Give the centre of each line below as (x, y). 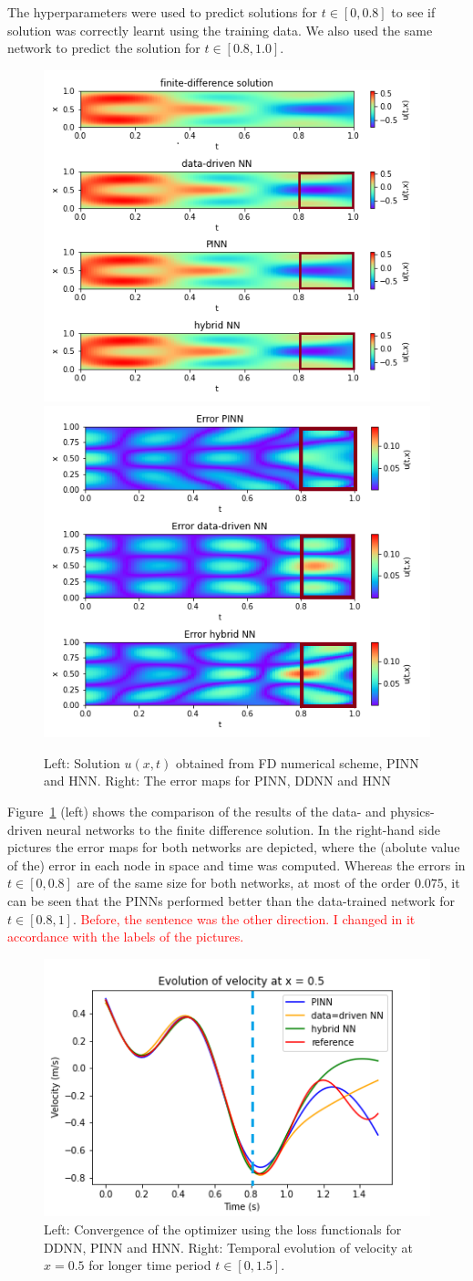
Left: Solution (82, 762)
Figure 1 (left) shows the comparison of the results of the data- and (197, 811)
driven (25, 829)
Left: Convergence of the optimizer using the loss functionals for (223, 1229)
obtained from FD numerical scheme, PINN (297, 762)
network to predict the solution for (104, 48)
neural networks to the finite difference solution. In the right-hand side (243, 829)
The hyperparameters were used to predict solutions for (163, 12)
